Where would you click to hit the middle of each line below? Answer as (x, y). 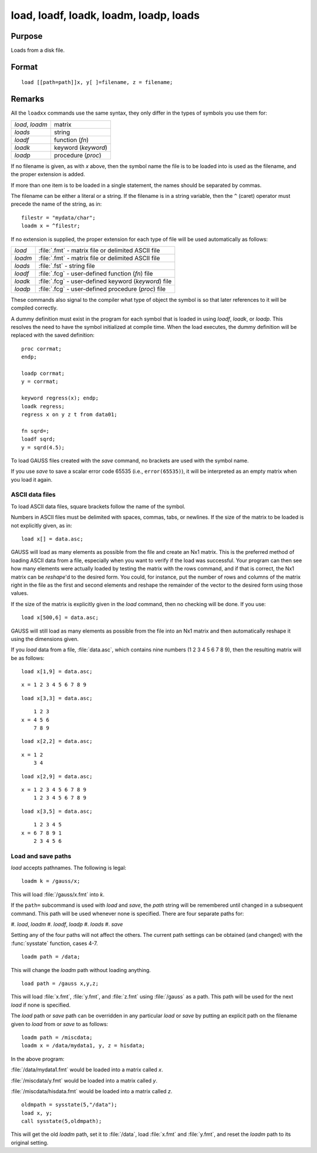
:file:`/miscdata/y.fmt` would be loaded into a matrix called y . (84, 1080)
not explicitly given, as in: (42, 525)
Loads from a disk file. (38, 51)
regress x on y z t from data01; (69, 414)
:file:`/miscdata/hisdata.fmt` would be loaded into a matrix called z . (92, 1091)
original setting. (30, 1142)
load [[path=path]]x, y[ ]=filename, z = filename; (97, 83)
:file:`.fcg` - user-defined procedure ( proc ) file (102, 289)
